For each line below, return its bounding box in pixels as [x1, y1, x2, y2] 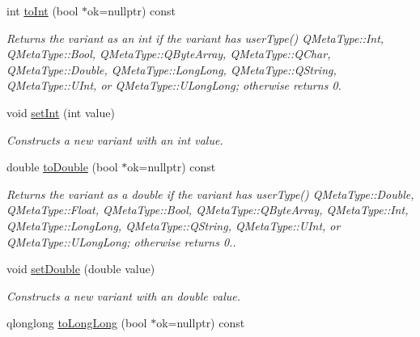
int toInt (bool [6, 2, 78, 19]
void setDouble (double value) [6, 260, 155, 277]
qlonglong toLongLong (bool [6, 314, 147, 331]
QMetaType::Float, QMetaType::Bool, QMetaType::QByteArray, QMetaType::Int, [6, 201, 409, 218]
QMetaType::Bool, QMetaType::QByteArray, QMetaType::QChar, [6, 45, 331, 62]
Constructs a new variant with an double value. [6, 287, 241, 304]
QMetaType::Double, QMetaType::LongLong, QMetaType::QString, [6, 61, 337, 78]
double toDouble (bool [6, 158, 118, 175]
